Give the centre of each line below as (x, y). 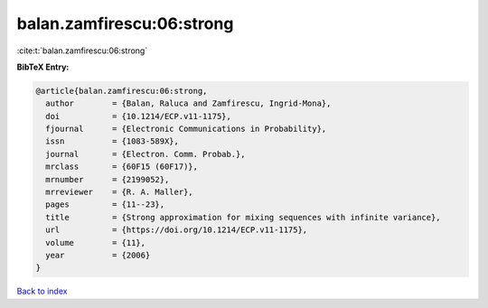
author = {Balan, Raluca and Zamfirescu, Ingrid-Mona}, (188, 103)
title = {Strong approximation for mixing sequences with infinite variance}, (244, 217)
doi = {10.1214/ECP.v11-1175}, (139, 116)
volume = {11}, (96, 243)
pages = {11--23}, (105, 205)
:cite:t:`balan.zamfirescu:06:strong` (82, 51)
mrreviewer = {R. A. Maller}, (119, 192)
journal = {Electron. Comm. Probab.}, (145, 154)
